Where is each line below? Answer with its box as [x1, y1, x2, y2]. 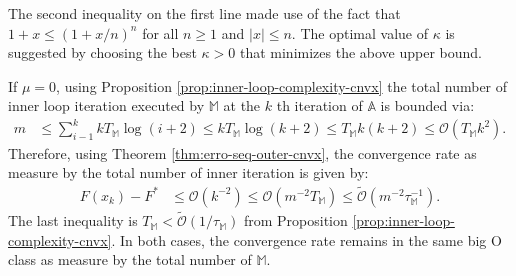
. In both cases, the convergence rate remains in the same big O [111, 229, 502, 250]
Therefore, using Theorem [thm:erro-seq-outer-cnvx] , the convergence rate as [8, 142, 477, 163]
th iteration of [276, 95, 363, 116]
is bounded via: [380, 95, 475, 116]
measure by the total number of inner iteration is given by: [8, 162, 369, 183]
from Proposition [243, 210, 348, 231]
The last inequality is [8, 210, 138, 231]
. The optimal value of [291, 22, 428, 43]
